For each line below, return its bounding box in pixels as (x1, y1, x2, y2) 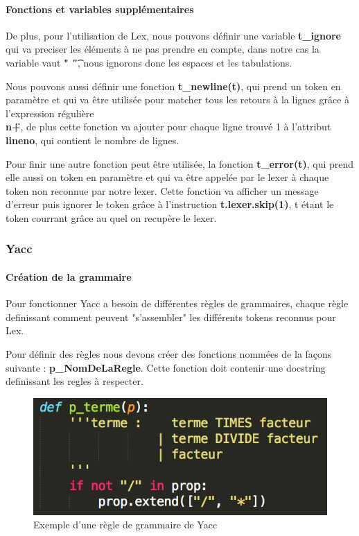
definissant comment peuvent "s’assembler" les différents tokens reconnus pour (6, 309, 336, 324)
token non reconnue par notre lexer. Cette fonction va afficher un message (6, 183, 319, 198)
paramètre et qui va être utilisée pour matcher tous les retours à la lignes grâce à (6, 92, 350, 107)
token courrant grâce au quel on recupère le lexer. (6, 210, 217, 225)
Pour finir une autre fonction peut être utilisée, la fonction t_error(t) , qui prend (6, 156, 354, 171)
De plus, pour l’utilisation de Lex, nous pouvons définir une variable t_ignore (6, 28, 341, 42)
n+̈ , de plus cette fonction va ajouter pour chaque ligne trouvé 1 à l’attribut (6, 119, 331, 134)
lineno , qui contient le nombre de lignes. (6, 132, 179, 147)
